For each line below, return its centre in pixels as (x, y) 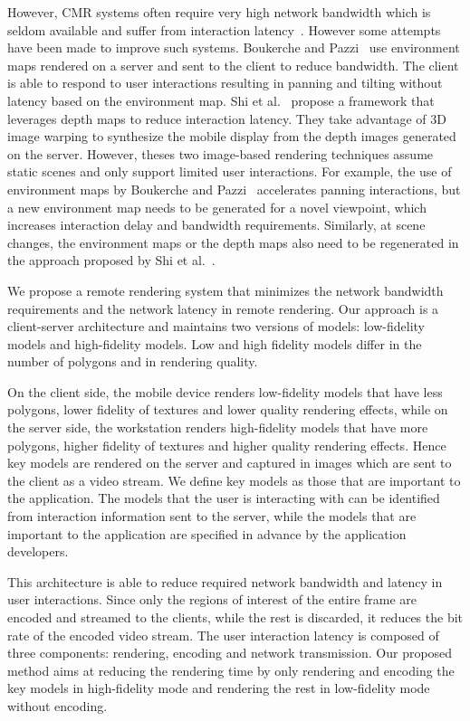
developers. (38, 551)
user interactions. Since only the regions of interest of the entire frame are (212, 599)
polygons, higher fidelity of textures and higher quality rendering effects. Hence (227, 445)
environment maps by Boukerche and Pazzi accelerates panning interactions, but (234, 189)
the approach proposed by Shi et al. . (111, 260)
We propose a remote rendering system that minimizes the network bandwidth (225, 290)
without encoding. (58, 705)
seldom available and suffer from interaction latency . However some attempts (224, 29)
